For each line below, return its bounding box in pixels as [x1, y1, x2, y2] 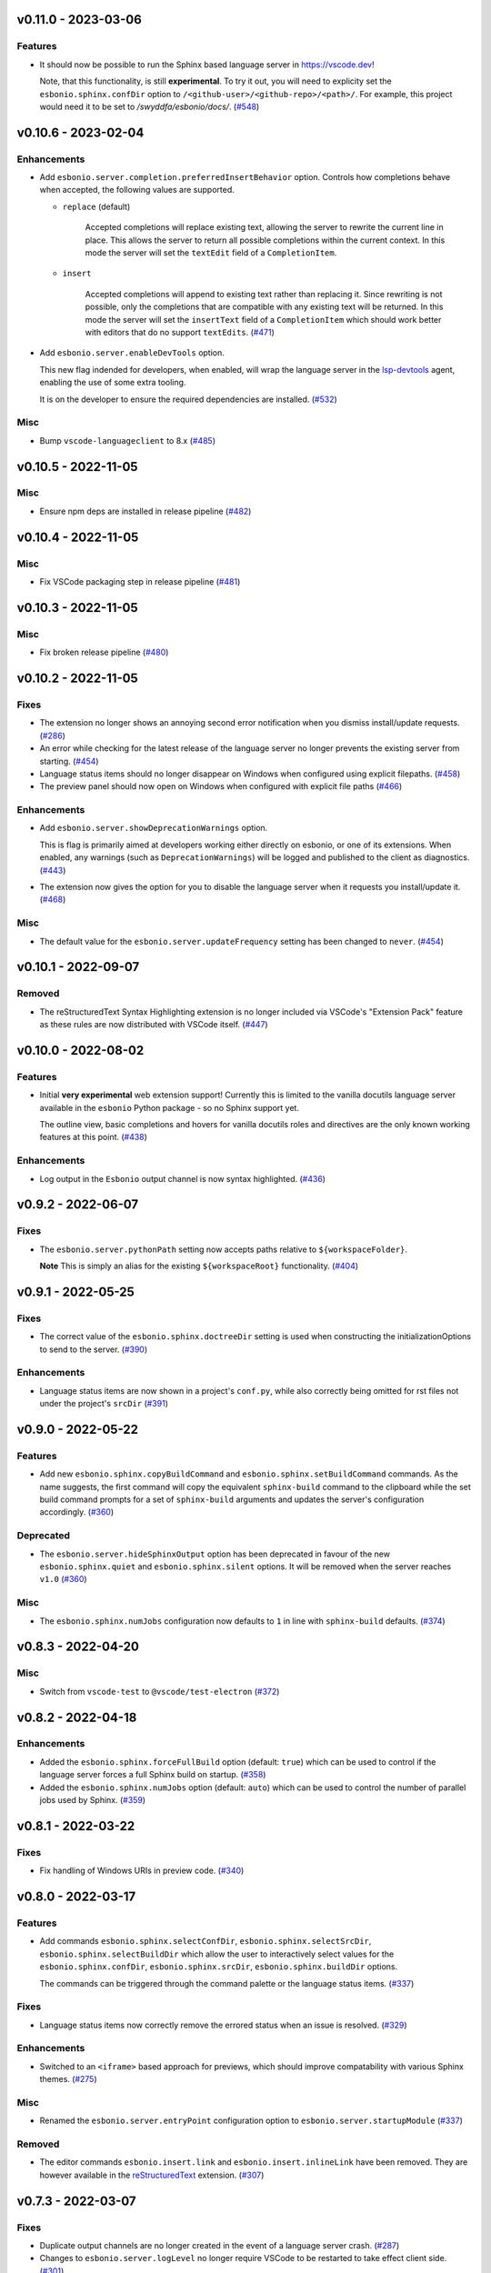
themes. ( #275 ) [39, 2074, 97, 2085]
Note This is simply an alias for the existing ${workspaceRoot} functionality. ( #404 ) [39, 1260, 359, 1272]
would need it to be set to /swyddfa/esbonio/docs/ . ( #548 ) [39, 101, 260, 112]
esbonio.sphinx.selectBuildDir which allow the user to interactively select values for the [39, 1948, 395, 1959]
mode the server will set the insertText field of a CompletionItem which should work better [85, 314, 442, 325]
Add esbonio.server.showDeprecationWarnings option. [39, 823, 268, 834]
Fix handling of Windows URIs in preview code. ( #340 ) [39, 1865, 245, 1877]
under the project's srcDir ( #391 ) [39, 1398, 168, 1409]
